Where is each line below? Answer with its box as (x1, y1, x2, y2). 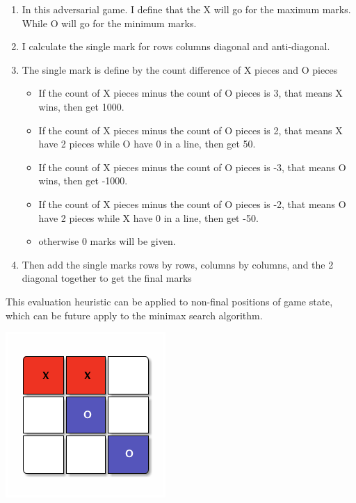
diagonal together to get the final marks (22, 271, 192, 285)
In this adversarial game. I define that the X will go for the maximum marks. (22, 2, 351, 16)
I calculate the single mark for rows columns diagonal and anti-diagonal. (22, 39, 330, 54)
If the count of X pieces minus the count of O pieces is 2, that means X (38, 122, 343, 137)
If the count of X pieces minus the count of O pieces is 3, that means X (38, 86, 343, 100)
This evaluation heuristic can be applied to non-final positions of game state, (6, 294, 333, 308)
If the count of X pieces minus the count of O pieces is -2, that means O (38, 196, 346, 211)
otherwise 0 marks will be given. (38, 234, 176, 248)
